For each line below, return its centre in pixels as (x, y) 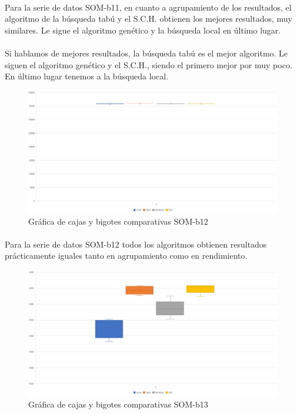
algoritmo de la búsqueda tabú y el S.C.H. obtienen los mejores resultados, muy (148, 19)
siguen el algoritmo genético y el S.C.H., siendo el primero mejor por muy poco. (148, 64)
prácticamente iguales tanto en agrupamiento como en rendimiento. (126, 256)
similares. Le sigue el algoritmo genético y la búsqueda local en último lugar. (143, 30)
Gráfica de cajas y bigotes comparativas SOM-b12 (118, 221)
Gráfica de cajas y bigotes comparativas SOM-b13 (118, 404)
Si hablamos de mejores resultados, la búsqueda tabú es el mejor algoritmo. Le (146, 53)
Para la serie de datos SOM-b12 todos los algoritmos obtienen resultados (136, 244)
